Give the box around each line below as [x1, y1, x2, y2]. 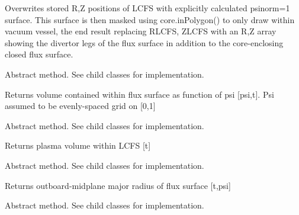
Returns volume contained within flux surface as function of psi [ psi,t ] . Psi [5, 88, 274, 100]
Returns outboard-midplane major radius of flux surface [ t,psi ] [5, 179, 231, 191]
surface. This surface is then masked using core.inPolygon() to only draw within [5, 13, 295, 25]
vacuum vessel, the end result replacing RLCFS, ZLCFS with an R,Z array [5, 25, 277, 37]
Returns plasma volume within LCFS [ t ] [5, 139, 151, 152]
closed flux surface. [5, 48, 73, 60]
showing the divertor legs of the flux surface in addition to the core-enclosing [5, 36, 284, 49]
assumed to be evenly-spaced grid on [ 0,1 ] [5, 100, 156, 112]
